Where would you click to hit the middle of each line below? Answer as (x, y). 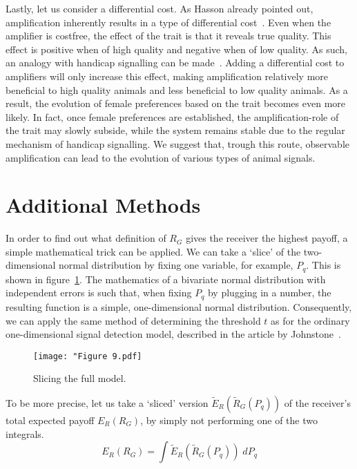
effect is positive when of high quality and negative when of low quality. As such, (176, 49)
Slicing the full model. (80, 378)
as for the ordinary (310, 320)
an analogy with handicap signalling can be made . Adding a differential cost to (175, 63)
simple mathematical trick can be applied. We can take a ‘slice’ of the (153, 251)
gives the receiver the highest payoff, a (267, 238)
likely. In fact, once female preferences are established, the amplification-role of (172, 116)
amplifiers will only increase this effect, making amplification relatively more (167, 76)
